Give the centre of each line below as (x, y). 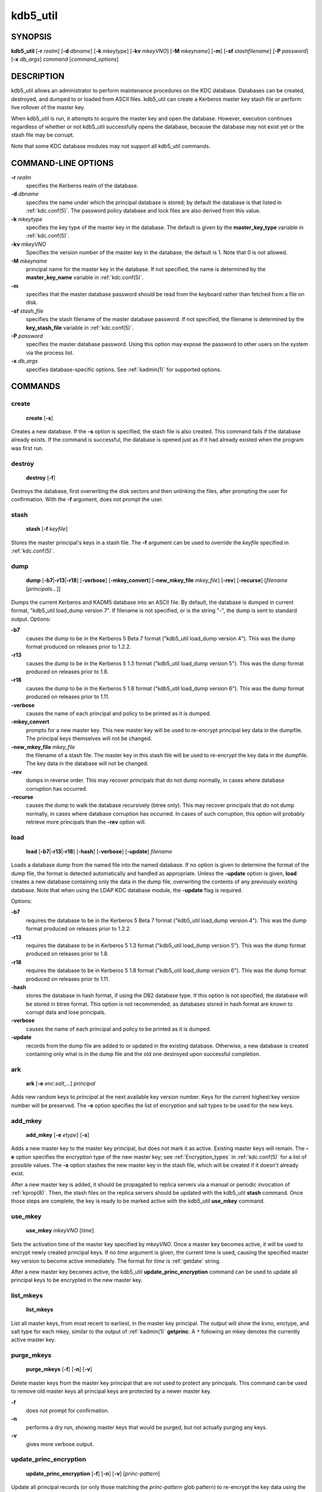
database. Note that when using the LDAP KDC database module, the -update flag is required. (127, 890)
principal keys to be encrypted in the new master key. (77, 1280)
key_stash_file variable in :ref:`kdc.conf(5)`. (80, 328)
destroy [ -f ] (41, 477)
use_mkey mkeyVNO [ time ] (60, 1231)
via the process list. (50, 353)
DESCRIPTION (38, 77)
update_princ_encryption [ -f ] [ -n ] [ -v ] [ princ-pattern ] (93, 1473)
